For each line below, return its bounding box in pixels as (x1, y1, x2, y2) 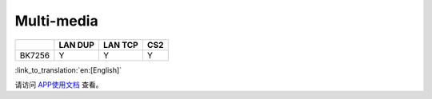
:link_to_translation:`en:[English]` (14, 65, 122, 75)
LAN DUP (58, 39, 95, 50)
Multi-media (14, 12, 99, 30)
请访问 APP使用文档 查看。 (14, 80, 103, 89)
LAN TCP (102, 39, 139, 50)
